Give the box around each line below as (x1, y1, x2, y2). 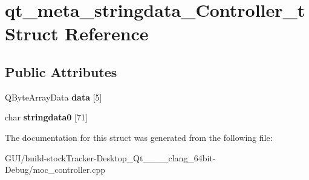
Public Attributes (5, 62, 117, 81)
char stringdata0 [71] (5, 111, 88, 123)
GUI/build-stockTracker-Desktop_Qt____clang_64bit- (5, 151, 216, 164)
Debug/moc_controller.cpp (5, 163, 105, 176)
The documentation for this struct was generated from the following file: (5, 131, 273, 143)
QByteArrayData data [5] (5, 90, 102, 103)
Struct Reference (5, 21, 149, 46)
